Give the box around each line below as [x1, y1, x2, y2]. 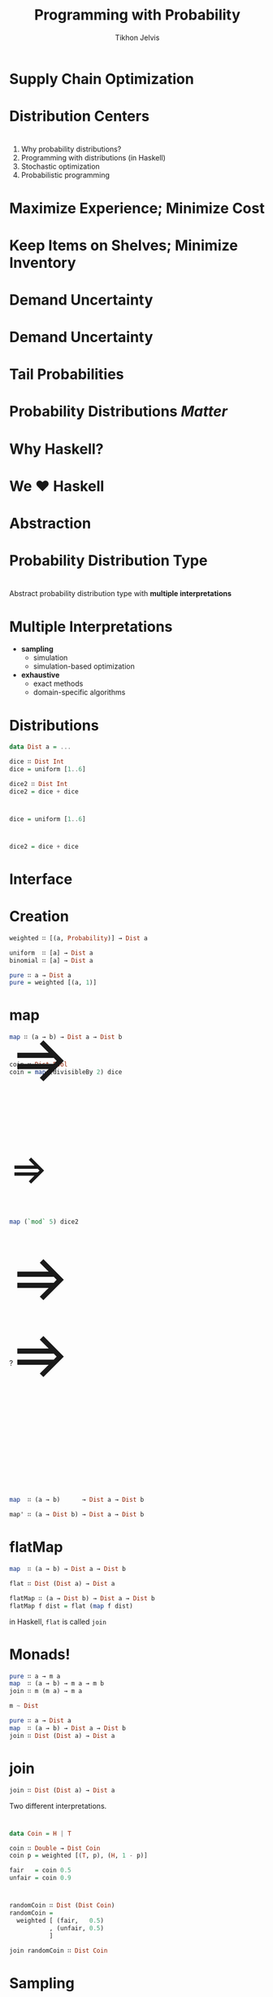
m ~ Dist [9, 1702, 39, 1710]
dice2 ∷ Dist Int [9, 779, 68, 788]
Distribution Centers [9, 108, 149, 125]
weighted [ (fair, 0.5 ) [16, 1916, 105, 1925]
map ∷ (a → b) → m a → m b [9, 1679, 105, 1688]
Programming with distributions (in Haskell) [20, 153, 166, 163]
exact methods [32, 678, 84, 689]
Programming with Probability [34, 6, 240, 24]
